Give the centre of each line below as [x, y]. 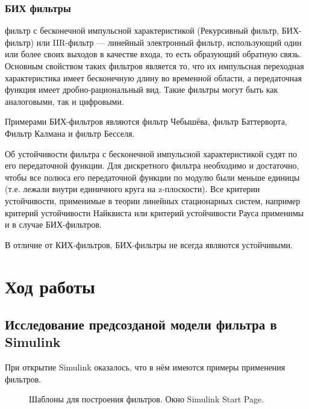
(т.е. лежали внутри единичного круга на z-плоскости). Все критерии [133, 189]
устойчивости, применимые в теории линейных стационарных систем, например [153, 200]
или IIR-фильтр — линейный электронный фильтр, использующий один [169, 42]
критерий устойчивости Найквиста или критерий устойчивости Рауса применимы [154, 212]
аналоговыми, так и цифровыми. [64, 101]
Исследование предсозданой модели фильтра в [141, 324]
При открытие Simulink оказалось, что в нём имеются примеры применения [145, 367]
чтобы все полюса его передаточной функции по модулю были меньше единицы [152, 177]
